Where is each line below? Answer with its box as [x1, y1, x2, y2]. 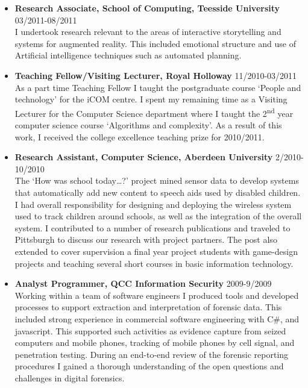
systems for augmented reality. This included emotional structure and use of [14, 37, 296, 49]
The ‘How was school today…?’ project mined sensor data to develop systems [14, 174, 299, 187]
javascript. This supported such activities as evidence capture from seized [14, 324, 286, 337]
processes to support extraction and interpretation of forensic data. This [14, 301, 282, 313]
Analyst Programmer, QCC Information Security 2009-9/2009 [14, 277, 272, 290]
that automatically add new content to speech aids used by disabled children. [14, 186, 301, 198]
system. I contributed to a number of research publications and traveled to [14, 221, 291, 234]
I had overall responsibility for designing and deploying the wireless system [14, 198, 292, 210]
